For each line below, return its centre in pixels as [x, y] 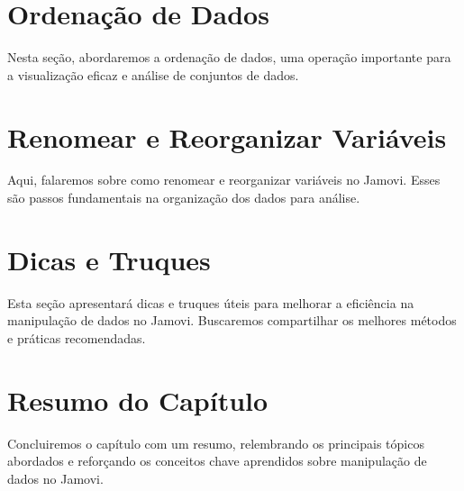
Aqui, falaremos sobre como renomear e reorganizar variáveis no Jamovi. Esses [224, 180]
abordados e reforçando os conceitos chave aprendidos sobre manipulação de [217, 461]
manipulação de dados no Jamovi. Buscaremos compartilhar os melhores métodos [232, 320]
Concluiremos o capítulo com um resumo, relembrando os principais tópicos [216, 443]
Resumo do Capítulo [138, 400]
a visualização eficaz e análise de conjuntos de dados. [153, 74]
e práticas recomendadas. [77, 337]
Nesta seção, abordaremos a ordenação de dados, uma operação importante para [229, 57]
